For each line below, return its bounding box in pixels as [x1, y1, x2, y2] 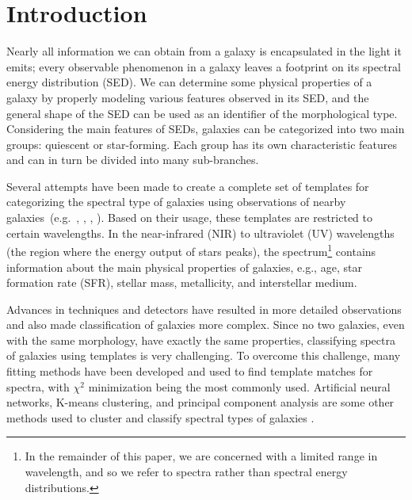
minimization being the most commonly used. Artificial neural [88, 378, 391, 395]
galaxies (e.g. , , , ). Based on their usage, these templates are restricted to [6, 209, 373, 226]
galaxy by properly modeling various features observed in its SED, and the [6, 89, 369, 105]
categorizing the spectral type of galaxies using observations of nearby [6, 193, 346, 210]
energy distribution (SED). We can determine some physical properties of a [6, 74, 372, 90]
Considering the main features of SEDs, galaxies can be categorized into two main [6, 120, 405, 137]
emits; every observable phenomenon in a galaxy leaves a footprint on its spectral [6, 58, 401, 74]
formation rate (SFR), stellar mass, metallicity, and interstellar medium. [6, 274, 357, 291]
